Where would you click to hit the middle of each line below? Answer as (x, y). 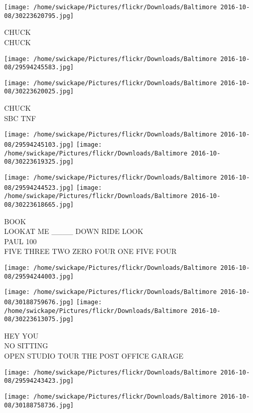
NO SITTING (26, 346)
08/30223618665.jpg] (39, 204)
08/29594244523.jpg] (39, 188)
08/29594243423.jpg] (39, 381)
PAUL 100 (20, 241)
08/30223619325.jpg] (39, 162)
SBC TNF (20, 118)
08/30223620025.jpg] (39, 92)
